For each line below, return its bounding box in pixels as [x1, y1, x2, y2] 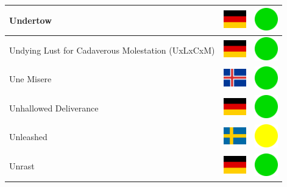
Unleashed [9, 130, 48, 143]
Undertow [9, 13, 52, 26]
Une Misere [9, 72, 52, 85]
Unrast [9, 160, 35, 172]
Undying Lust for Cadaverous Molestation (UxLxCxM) [9, 43, 215, 56]
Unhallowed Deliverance [9, 101, 99, 114]
